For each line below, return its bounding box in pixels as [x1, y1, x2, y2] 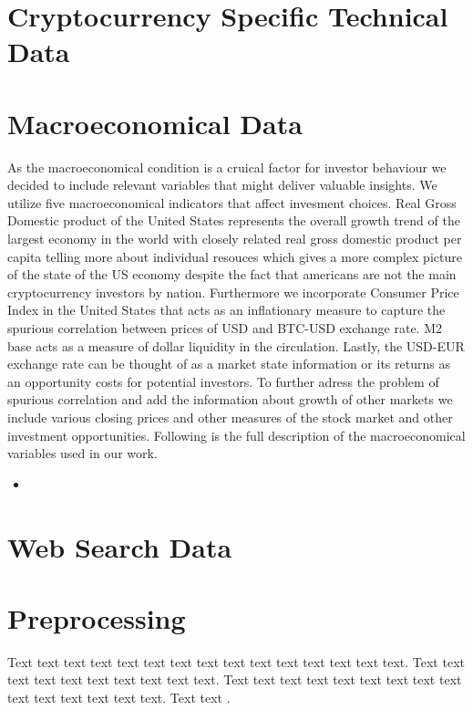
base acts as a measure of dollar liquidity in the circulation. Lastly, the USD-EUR [7, 336, 465, 355]
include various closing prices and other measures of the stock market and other [7, 408, 453, 426]
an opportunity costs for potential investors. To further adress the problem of [7, 371, 439, 391]
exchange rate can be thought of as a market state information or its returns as [7, 354, 450, 373]
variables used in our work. [7, 444, 158, 463]
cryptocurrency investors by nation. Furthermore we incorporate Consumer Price [7, 282, 459, 301]
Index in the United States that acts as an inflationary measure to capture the [7, 300, 446, 319]
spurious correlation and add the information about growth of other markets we [7, 390, 453, 409]
